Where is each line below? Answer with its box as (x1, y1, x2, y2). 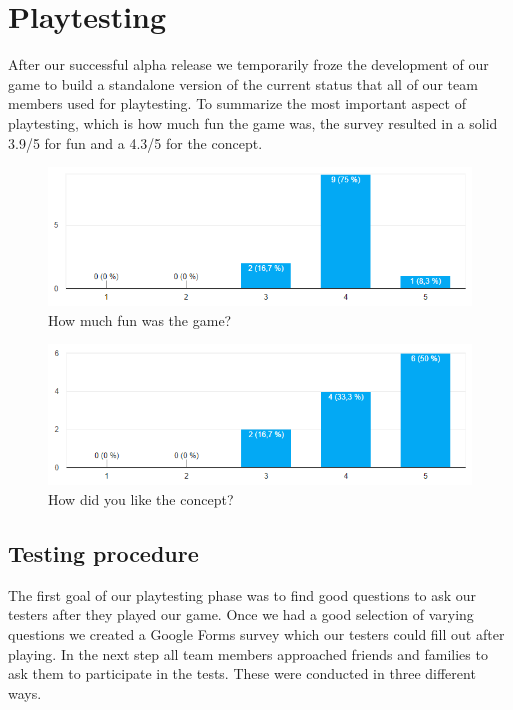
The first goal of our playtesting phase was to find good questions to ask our (8, 584, 477, 605)
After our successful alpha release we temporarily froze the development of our (8, 54, 489, 75)
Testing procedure (8, 537, 199, 568)
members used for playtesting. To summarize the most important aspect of (8, 93, 466, 114)
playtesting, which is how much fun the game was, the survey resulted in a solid (8, 112, 498, 133)
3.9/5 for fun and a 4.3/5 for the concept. (8, 132, 263, 153)
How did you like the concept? (48, 488, 234, 509)
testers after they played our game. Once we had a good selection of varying (8, 604, 474, 625)
